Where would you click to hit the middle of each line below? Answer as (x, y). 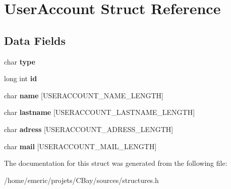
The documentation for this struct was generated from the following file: (116, 163)
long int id (21, 78)
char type (20, 61)
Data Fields (35, 40)
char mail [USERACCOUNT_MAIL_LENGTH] (80, 146)
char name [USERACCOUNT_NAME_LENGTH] (84, 95)
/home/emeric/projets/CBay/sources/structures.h (81, 180)
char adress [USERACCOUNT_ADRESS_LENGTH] (89, 129)
